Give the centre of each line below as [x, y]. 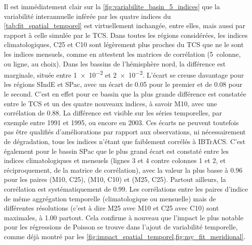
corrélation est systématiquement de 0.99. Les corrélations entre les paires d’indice [126, 188]
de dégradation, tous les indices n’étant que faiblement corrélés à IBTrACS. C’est [125, 141]
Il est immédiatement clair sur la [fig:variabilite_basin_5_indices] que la [112, 6]
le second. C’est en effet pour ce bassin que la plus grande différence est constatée [125, 94]
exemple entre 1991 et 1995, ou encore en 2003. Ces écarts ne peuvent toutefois [121, 122]
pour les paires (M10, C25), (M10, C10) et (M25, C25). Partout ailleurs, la [115, 179]
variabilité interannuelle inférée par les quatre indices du [87, 16]
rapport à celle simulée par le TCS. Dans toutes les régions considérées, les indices [126, 35]
